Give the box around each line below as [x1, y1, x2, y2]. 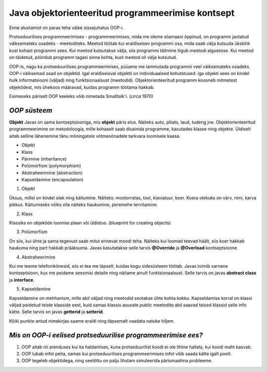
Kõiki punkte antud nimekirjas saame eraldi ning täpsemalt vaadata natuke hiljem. [9, 318, 175, 324]
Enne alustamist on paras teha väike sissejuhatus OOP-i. [9, 25, 124, 31]
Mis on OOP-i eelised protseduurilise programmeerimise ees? [9, 331, 203, 339]
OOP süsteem [9, 106, 52, 115]
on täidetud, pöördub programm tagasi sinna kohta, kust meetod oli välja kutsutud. [9, 54, 178, 60]
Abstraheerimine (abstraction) [21, 169, 83, 175]
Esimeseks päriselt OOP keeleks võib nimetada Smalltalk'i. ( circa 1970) [9, 93, 153, 99]
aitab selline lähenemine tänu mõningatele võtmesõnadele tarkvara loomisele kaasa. [9, 133, 180, 139]
